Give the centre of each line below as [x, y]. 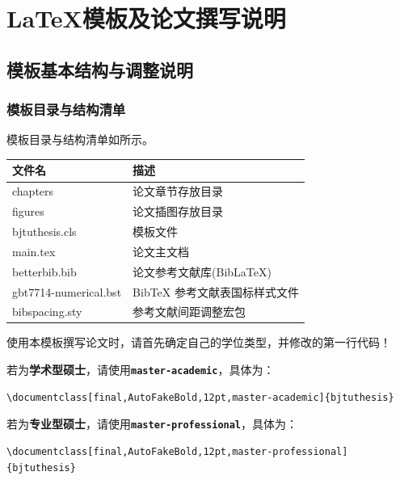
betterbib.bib [44, 271]
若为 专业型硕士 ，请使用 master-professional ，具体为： [152, 424]
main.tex [34, 251]
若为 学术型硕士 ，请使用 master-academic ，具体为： [141, 370]
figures [28, 211]
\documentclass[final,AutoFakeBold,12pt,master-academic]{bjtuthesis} [200, 397]
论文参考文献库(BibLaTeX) [202, 271]
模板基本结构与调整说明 [100, 69]
